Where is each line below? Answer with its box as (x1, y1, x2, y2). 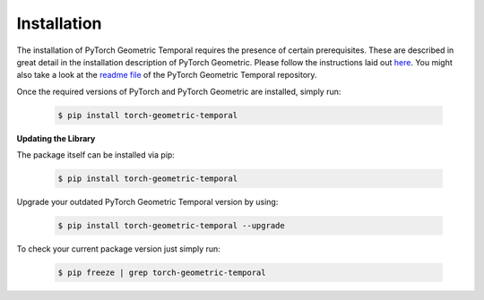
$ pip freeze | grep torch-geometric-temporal (57, 268, 266, 278)
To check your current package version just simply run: (16, 244, 221, 254)
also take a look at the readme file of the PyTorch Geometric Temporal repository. (16, 70, 317, 81)
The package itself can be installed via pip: (16, 150, 175, 160)
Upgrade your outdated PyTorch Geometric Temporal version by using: (16, 197, 279, 208)
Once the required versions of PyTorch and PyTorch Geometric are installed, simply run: (16, 86, 341, 97)
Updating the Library (16, 133, 96, 143)
